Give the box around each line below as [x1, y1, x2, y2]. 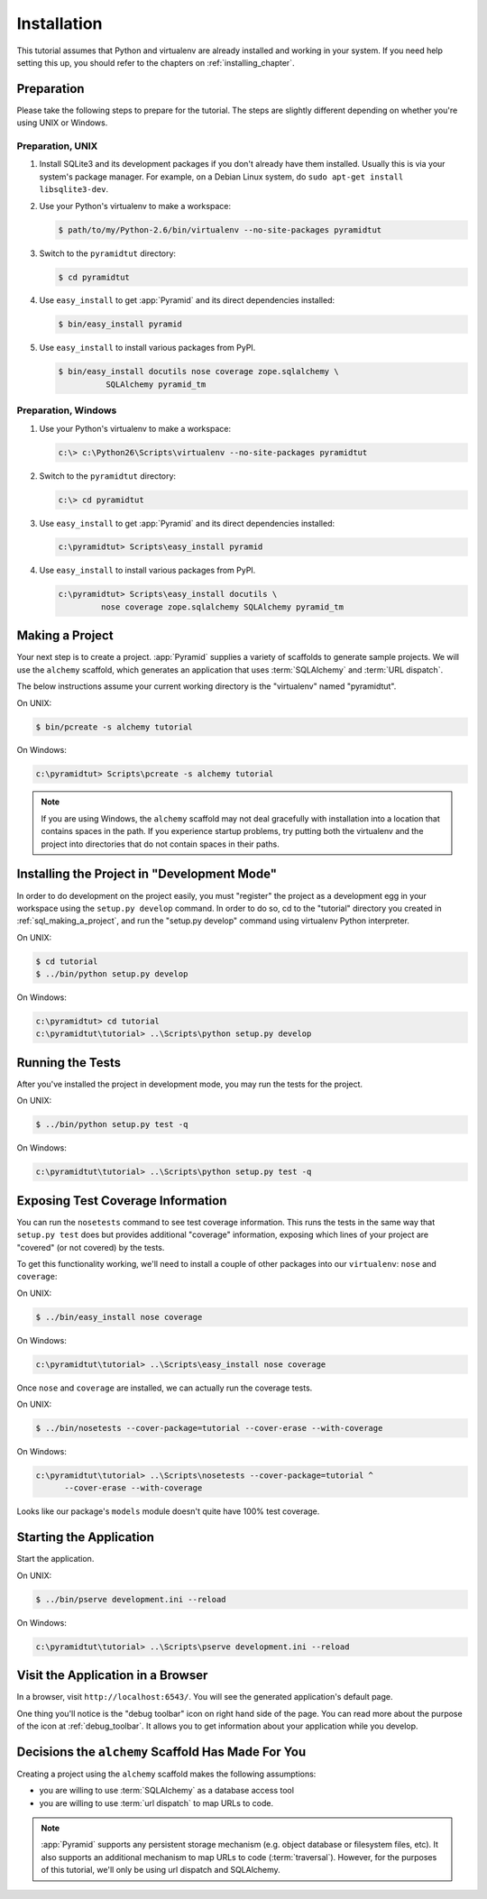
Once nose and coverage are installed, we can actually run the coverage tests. [16, 1382, 313, 1393]
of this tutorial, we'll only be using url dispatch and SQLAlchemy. [41, 1865, 281, 1876]
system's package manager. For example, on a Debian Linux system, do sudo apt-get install [39, 171, 404, 182]
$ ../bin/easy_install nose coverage [35, 1312, 203, 1322]
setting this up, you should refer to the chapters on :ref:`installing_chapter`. [16, 57, 295, 68]
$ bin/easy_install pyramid [58, 319, 182, 329]
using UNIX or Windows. [16, 117, 108, 128]
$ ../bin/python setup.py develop [35, 969, 188, 979]
